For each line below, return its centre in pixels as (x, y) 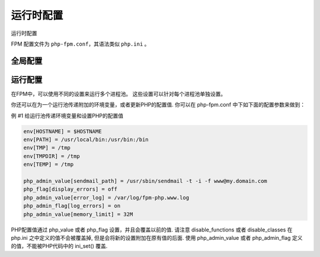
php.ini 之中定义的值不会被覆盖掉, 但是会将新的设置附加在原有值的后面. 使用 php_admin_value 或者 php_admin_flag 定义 (157, 237)
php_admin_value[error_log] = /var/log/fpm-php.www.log (106, 197)
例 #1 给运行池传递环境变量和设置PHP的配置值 (67, 115)
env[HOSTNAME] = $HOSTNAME (63, 131)
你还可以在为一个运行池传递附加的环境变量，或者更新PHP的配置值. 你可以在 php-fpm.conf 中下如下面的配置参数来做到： (158, 105)
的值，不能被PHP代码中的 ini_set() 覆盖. (59, 246)
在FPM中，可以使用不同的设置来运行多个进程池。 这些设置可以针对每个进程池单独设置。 (119, 94)
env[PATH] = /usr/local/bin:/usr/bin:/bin (86, 140)
